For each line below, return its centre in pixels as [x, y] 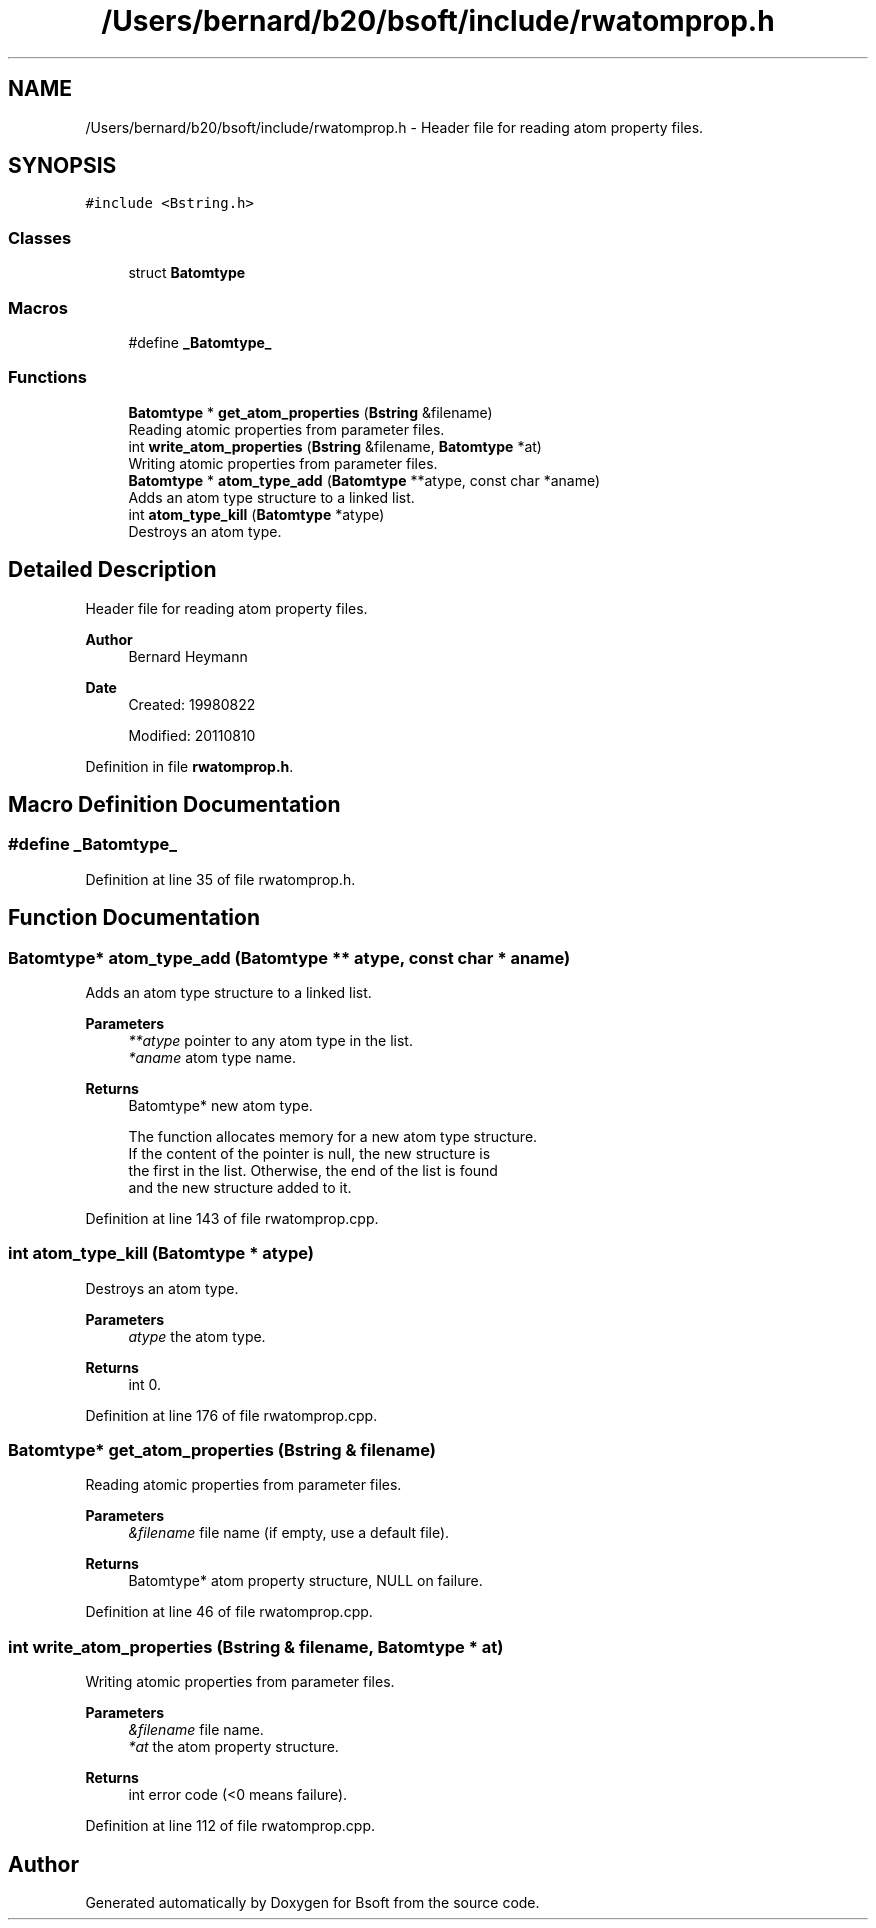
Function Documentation [134, 918]
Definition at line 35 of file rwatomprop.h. [220, 879]
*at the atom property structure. [233, 1747]
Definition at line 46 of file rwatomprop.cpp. [229, 1612]
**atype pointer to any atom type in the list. [270, 1040]
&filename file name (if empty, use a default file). [289, 1533]
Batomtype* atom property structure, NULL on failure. [305, 1581]
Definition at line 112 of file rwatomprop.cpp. [230, 1826]
